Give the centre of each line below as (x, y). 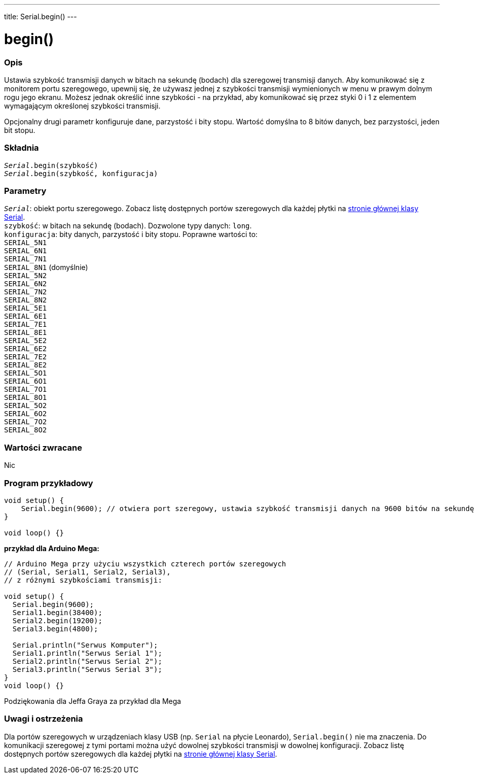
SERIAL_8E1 (26, 333)
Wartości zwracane (43, 447)
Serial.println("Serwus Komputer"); (85, 645)
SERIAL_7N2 (26, 292)
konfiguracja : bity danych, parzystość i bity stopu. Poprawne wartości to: (131, 234)
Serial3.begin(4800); (55, 629)
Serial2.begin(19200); (57, 620)
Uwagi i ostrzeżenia (44, 719)
